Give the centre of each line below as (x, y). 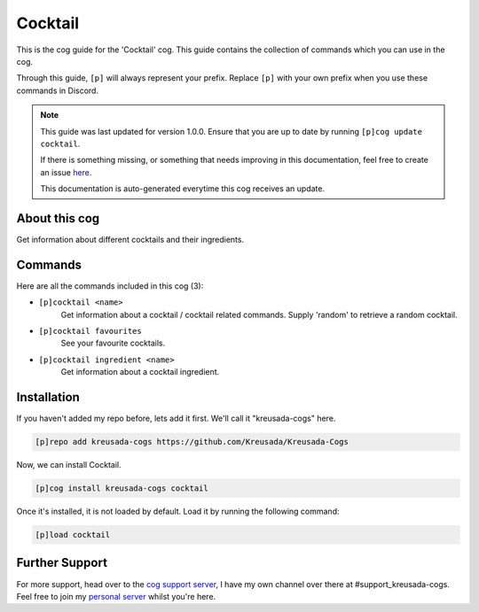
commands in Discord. (58, 90)
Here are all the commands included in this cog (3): (110, 286)
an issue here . (66, 172)
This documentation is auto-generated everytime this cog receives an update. (183, 189)
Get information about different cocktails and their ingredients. (130, 239)
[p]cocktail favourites (90, 331)
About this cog (58, 218)
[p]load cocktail (73, 535)
